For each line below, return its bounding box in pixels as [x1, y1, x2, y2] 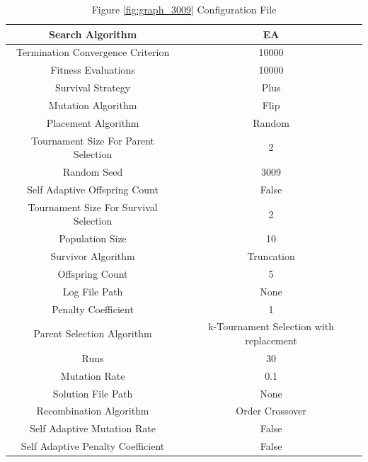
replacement [245, 333, 297, 348]
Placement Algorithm [46, 115, 139, 130]
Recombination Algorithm [36, 403, 149, 418]
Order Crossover [236, 403, 306, 418]
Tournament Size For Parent [31, 133, 155, 147]
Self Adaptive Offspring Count [27, 181, 159, 196]
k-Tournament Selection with [208, 319, 334, 334]
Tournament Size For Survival [28, 199, 158, 214]
